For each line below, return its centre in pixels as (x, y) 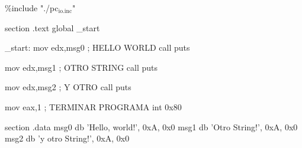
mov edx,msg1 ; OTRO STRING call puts (81, 67)
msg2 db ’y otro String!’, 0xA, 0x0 (67, 138)
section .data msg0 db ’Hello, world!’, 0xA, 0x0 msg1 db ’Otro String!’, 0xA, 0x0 (151, 126)
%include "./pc (32, 8)
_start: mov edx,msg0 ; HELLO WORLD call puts (97, 47)
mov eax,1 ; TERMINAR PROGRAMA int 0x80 (93, 106)
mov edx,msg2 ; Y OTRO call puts (68, 87)
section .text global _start (52, 27)
